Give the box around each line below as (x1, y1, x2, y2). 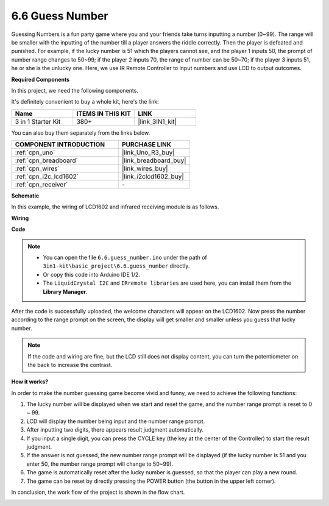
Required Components (11, 76, 70, 83)
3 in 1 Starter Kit (15, 117, 61, 126)
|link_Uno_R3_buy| (122, 148, 175, 157)
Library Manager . (43, 288, 88, 295)
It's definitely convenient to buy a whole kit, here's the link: (11, 98, 159, 105)
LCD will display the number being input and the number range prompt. (26, 418, 205, 425)
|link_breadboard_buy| (122, 156, 186, 165)
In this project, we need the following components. (11, 87, 138, 94)
